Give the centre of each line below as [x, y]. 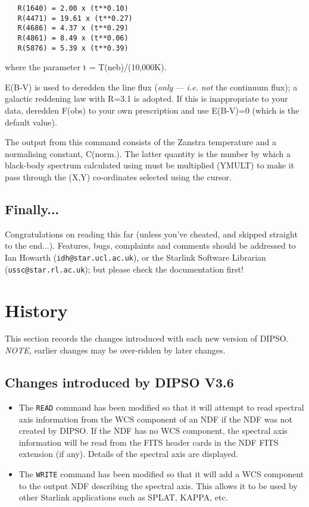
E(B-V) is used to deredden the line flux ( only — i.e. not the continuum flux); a [151, 87]
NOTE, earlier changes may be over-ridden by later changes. [115, 350]
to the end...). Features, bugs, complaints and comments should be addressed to [150, 245]
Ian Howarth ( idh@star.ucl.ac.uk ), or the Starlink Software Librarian [135, 257]
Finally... [32, 209]
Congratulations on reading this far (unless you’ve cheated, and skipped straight [151, 234]
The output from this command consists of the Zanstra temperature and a [141, 142]
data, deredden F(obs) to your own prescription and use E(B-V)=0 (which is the [152, 110]
